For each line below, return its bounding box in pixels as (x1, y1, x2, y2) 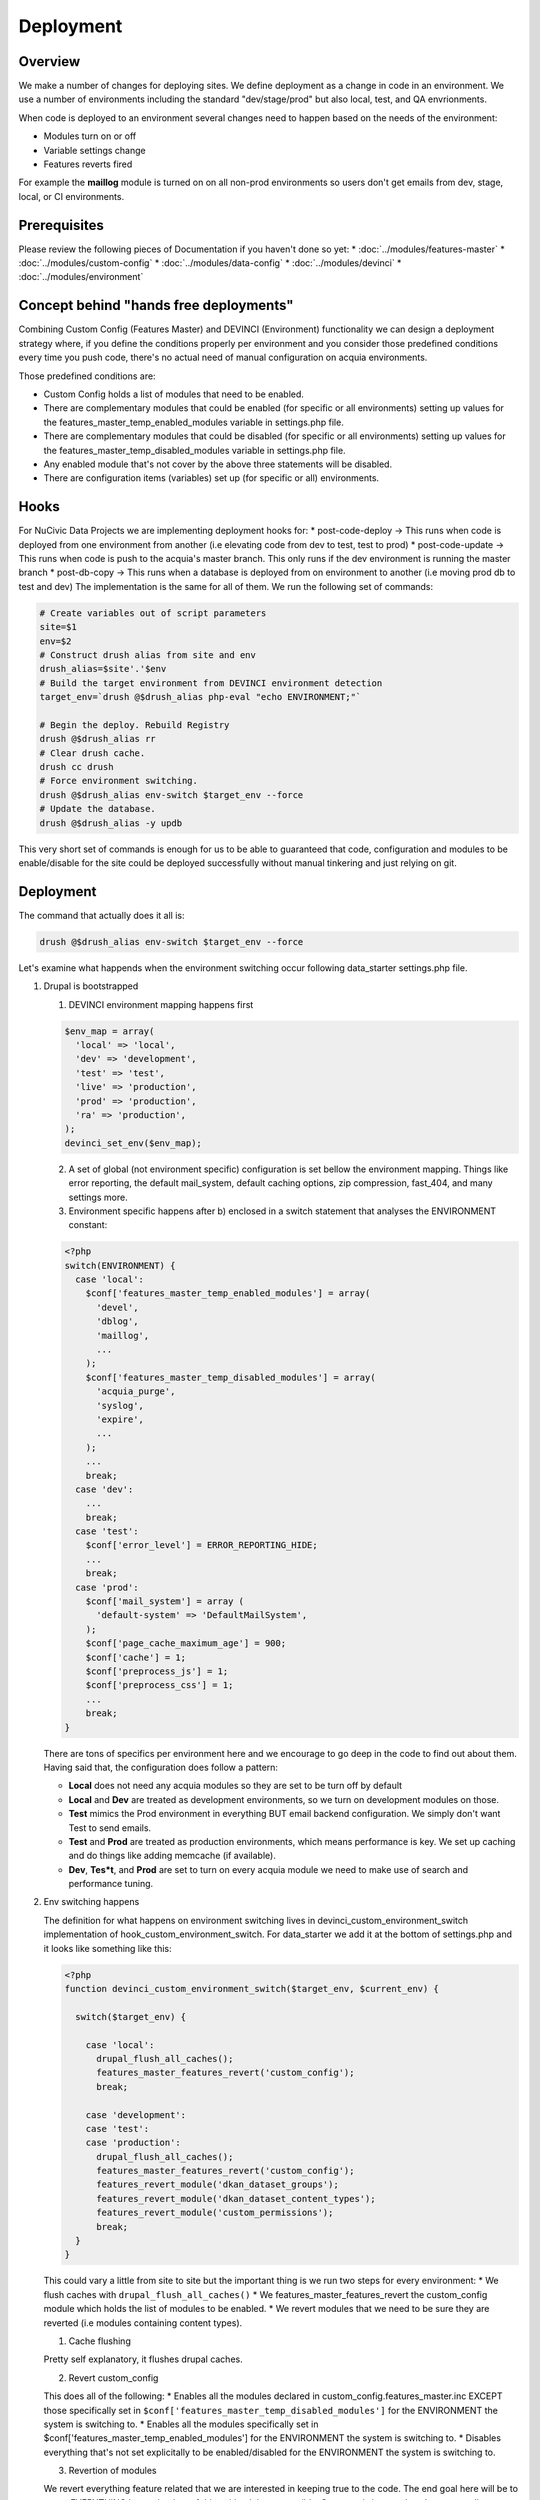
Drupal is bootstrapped (43, 980, 139, 992)
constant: (68, 1219, 108, 1231)
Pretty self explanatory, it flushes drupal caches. (43, 2353, 244, 2365)
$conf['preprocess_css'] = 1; (85, 1680, 234, 1691)
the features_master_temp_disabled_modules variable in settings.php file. (43, 444, 346, 456)
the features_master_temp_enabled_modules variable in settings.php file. (43, 416, 344, 428)
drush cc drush (39, 761, 114, 773)
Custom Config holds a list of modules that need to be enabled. (43, 388, 305, 400)
